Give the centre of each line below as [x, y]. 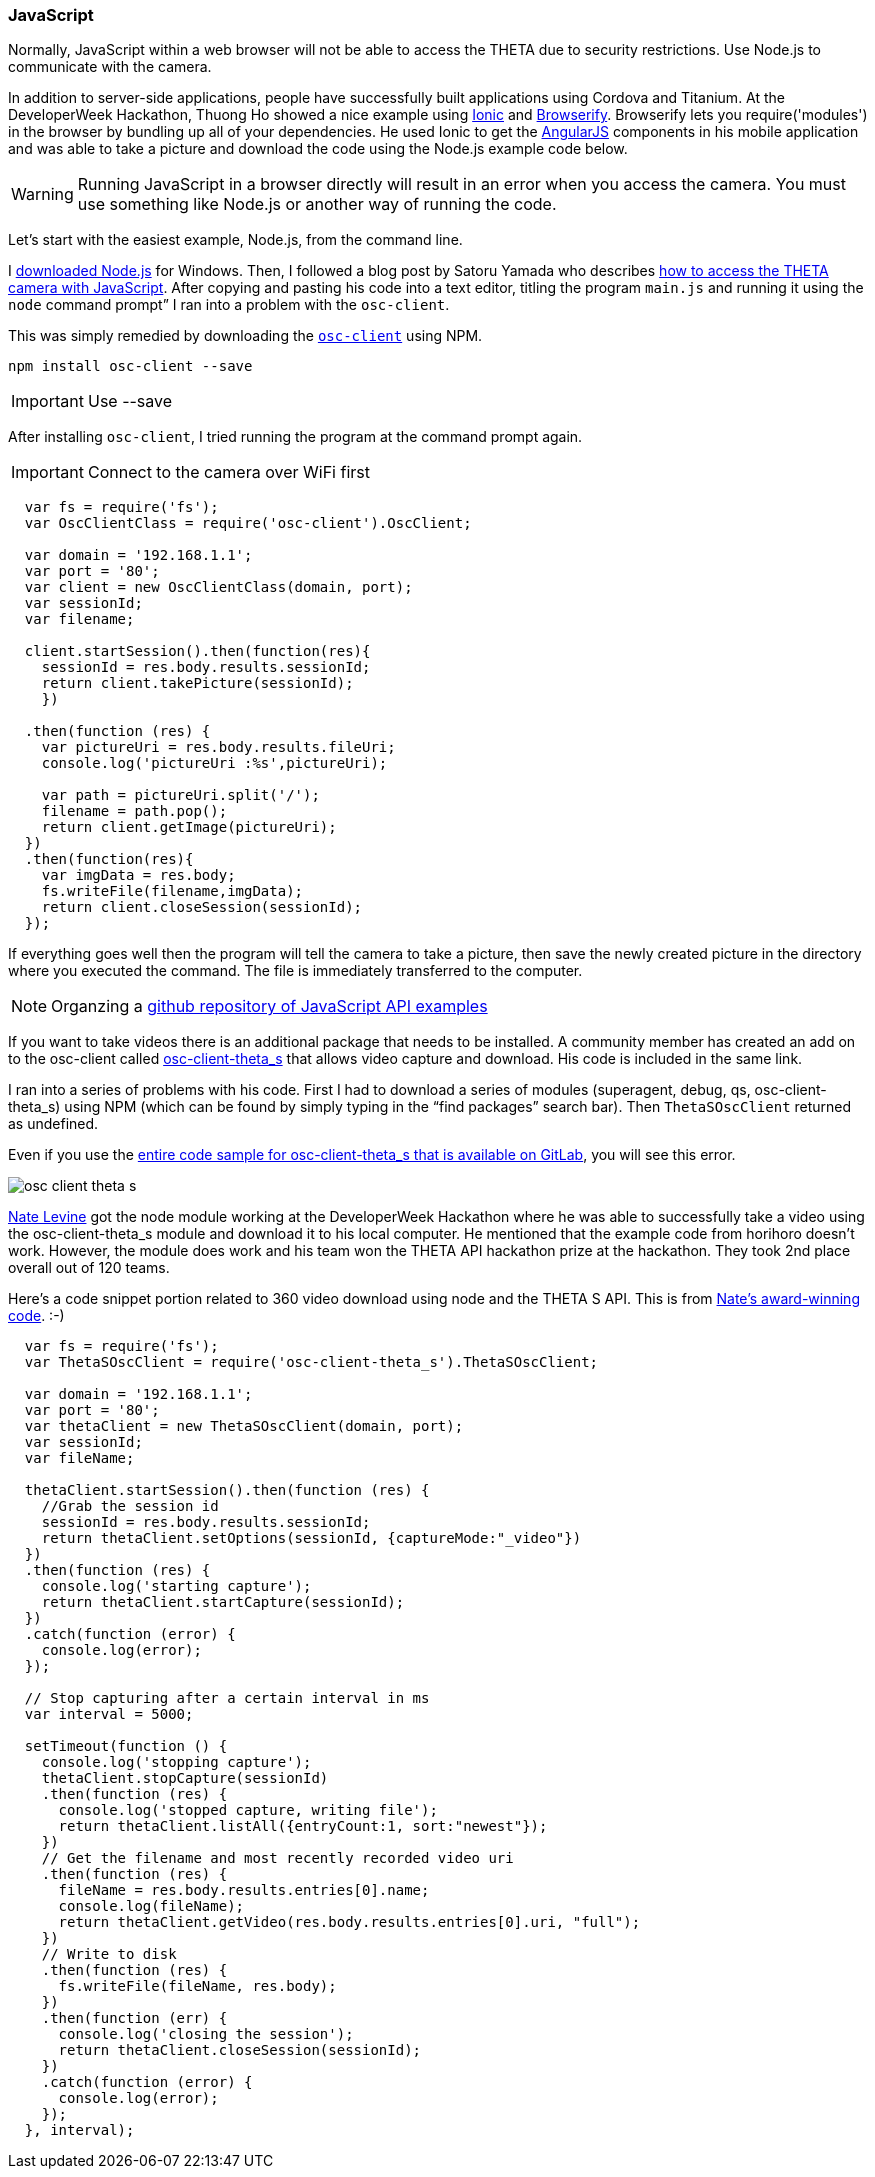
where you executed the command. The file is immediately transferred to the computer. [295, 971]
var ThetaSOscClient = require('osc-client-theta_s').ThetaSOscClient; [311, 1362]
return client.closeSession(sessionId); [202, 907]
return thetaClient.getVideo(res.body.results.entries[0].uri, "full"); [349, 1922]
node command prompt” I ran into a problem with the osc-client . [229, 305]
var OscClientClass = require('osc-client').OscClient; [248, 523]
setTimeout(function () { [126, 1746]
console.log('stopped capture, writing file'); [248, 1810]
